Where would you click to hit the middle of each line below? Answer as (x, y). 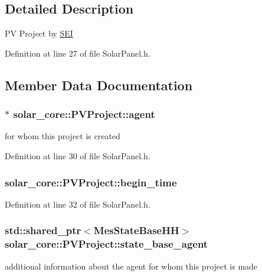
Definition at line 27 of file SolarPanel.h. (78, 53)
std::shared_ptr (43, 230)
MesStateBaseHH (136, 230)
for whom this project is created (63, 136)
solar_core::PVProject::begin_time (91, 182)
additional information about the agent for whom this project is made (131, 266)
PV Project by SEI (39, 33)
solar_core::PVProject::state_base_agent (107, 244)
